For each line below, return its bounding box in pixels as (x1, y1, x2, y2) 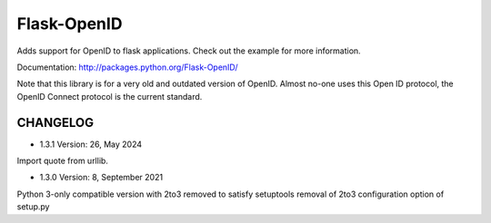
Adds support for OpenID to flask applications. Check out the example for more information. (16, 45, 361, 56)
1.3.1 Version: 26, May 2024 (39, 139, 143, 150)
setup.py (16, 201, 50, 212)
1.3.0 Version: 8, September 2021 (39, 172, 164, 183)
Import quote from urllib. (16, 155, 109, 167)
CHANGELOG (16, 114, 95, 131)
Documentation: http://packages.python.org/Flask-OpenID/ (16, 62, 238, 73)
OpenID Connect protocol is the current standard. (16, 91, 203, 102)
